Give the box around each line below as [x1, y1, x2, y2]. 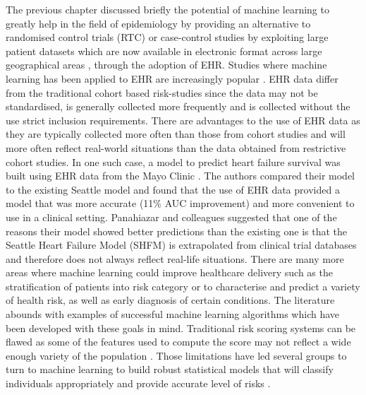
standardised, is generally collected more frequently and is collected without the [6, 99, 350, 114]
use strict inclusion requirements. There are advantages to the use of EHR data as [6, 112, 360, 127]
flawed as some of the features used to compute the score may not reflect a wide [6, 334, 351, 349]
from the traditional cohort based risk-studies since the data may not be [6, 85, 318, 100]
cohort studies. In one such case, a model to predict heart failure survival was [6, 154, 341, 169]
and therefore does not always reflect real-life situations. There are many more [6, 251, 344, 266]
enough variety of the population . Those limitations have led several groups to [6, 348, 347, 362]
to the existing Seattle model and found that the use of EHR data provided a [6, 182, 340, 196]
